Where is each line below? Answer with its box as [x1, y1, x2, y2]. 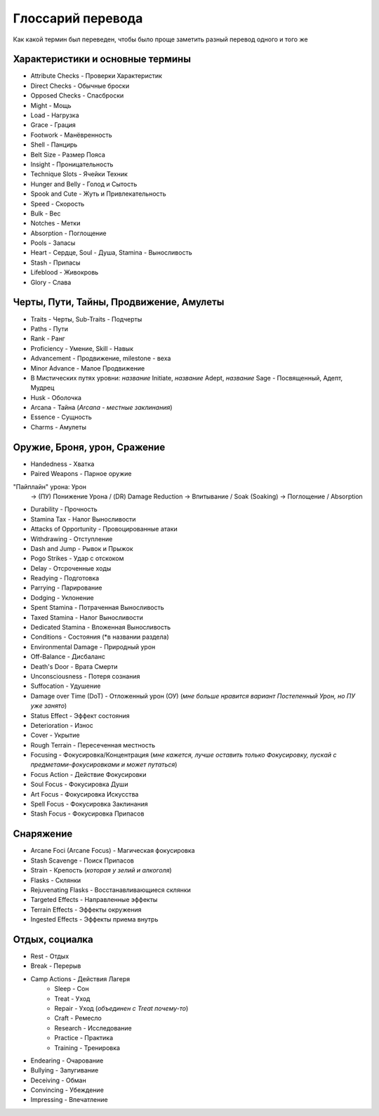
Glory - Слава [30, 278, 72, 286]
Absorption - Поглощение [30, 229, 107, 237]
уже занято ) [30, 702, 67, 710]
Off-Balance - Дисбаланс [30, 653, 105, 661]
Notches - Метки [30, 219, 81, 227]
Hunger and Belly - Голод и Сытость [30, 180, 138, 188]
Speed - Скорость [30, 199, 85, 208]
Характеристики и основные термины [13, 53, 191, 65]
